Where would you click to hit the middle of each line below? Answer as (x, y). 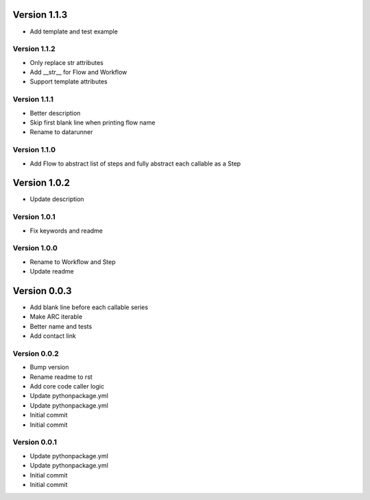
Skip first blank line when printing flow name (92, 122)
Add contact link (53, 336)
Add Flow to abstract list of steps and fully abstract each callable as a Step (135, 163)
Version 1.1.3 (40, 15)
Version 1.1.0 (34, 150)
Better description (55, 113)
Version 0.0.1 (35, 443)
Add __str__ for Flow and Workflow (78, 73)
